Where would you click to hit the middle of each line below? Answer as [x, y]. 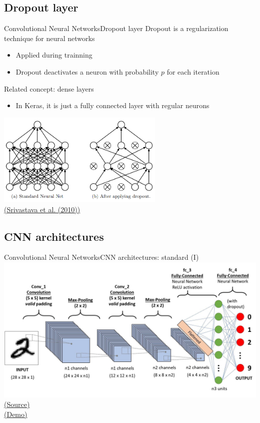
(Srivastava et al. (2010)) [42, 209]
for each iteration [193, 71]
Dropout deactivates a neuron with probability [87, 71]
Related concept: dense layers [49, 88]
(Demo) [16, 414]
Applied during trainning [54, 55]
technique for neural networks [49, 38]
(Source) [17, 404]
